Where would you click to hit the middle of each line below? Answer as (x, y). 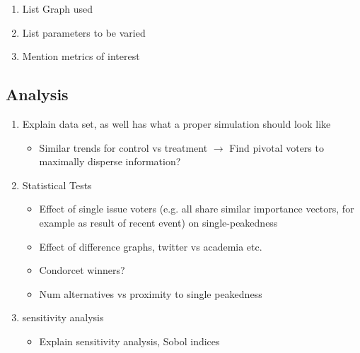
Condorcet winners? (82, 270)
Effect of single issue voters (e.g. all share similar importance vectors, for (197, 209)
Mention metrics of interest (81, 56)
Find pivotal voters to (277, 147)
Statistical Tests (57, 185)
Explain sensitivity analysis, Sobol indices (129, 341)
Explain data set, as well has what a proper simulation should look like (176, 123)
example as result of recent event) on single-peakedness (158, 222)
